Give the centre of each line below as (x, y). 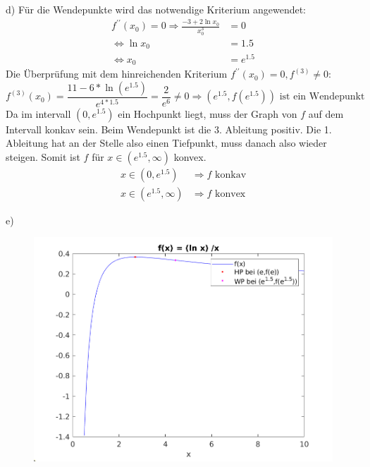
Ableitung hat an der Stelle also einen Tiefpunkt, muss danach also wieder (166, 143)
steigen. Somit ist (43, 156)
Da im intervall (38, 113)
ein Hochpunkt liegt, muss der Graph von (208, 113)
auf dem (326, 113)
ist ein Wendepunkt (322, 97)
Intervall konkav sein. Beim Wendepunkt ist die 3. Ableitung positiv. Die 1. (169, 129)
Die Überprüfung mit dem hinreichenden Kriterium (117, 74)
